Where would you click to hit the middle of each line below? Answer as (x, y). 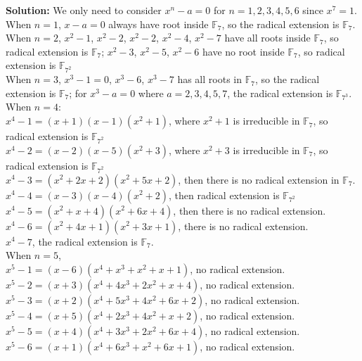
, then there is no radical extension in (259, 179)
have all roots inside (267, 38)
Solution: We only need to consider (84, 10)
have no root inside (244, 51)
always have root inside (159, 24)
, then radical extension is (224, 195)
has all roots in (209, 79)
